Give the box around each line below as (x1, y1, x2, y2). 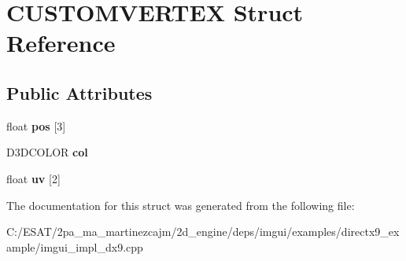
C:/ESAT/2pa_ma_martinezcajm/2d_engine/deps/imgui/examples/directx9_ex (6, 223, 400, 240)
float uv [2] (6, 170, 61, 186)
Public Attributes (6, 80, 153, 105)
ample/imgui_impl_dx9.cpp (6, 238, 143, 255)
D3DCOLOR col (6, 144, 88, 160)
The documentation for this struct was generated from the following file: (6, 197, 355, 213)
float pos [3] (6, 117, 66, 134)
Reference (6, 27, 116, 59)
